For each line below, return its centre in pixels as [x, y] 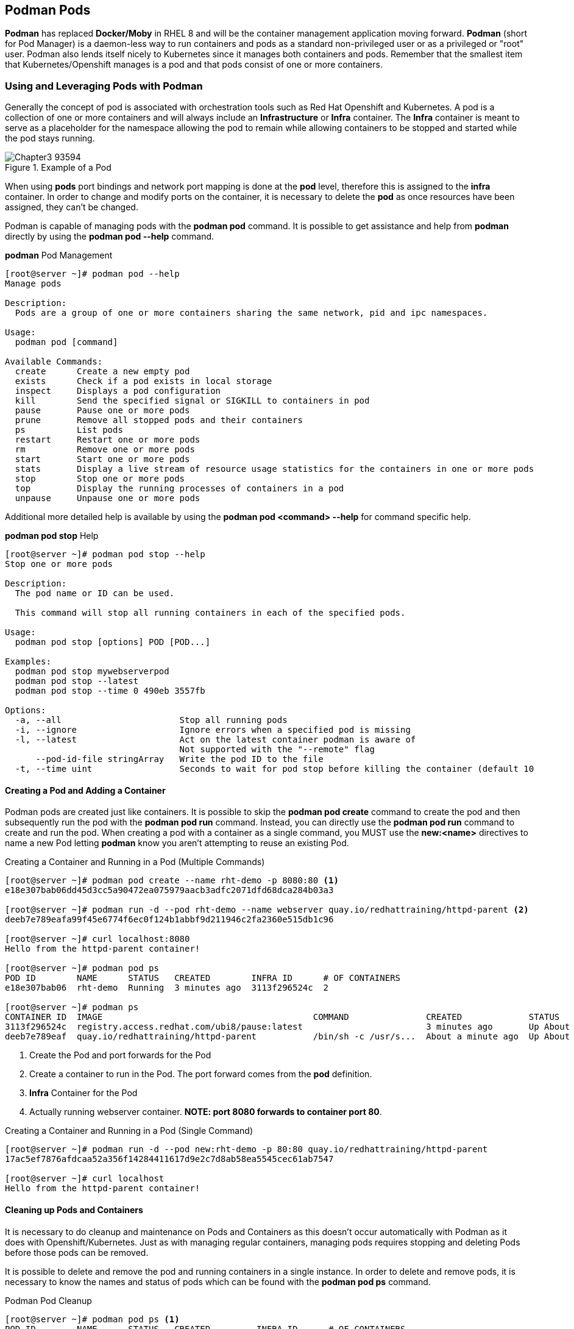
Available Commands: [54, 362]
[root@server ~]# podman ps [72, 1007]
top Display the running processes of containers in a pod [179, 489]
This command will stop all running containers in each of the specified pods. [210, 613]
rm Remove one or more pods [105, 450]
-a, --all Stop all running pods [151, 720]
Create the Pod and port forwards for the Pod [120, 1055]
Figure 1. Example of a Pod [58, 168]
